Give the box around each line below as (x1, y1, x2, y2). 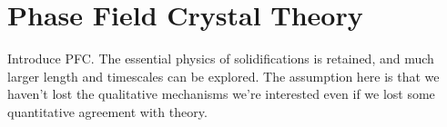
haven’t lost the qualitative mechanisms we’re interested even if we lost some (7, 84, 435, 103)
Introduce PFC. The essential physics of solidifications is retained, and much (7, 49, 434, 68)
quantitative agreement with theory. (7, 102, 208, 121)
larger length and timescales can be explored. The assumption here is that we (7, 66, 440, 85)
